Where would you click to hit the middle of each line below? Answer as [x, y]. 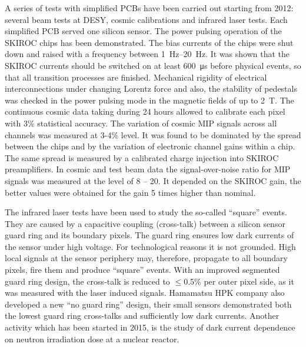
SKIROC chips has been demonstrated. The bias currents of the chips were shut [149, 42]
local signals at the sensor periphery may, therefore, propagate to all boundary [146, 258]
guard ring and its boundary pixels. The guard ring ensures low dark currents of [149, 235]
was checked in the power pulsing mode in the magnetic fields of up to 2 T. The [149, 100]
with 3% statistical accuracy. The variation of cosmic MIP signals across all [141, 123]
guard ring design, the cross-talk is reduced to [87, 281]
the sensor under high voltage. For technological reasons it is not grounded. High [150, 246]
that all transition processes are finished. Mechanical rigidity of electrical [136, 77]
